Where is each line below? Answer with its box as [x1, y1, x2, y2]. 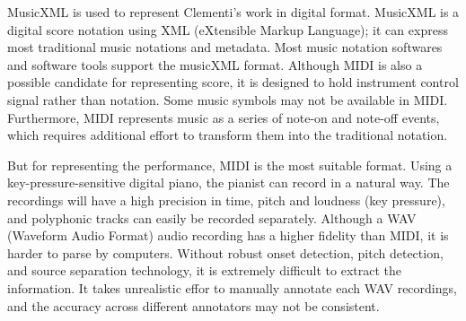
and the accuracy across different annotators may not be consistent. [7, 296, 380, 315]
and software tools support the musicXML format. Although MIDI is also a [7, 55, 423, 74]
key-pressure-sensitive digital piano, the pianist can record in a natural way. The [7, 173, 450, 192]
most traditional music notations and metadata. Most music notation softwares [7, 38, 443, 56]
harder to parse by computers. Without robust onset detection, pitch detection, [7, 243, 444, 262]
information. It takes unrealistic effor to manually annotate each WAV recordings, [7, 278, 457, 297]
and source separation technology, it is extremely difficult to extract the [7, 261, 402, 280]
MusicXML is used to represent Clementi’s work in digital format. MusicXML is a [7, 3, 460, 21]
